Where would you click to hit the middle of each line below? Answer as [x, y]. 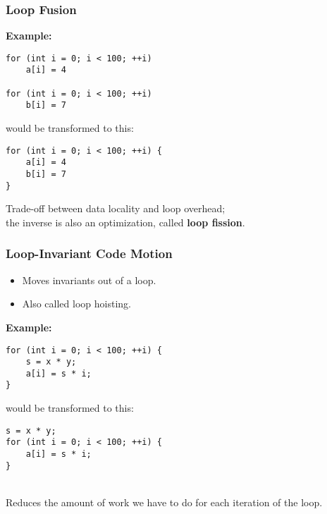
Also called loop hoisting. [76, 304]
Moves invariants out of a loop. [89, 280]
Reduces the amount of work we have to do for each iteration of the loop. [164, 502]
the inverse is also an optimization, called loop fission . [125, 222]
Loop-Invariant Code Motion [89, 253]
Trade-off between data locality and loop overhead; [116, 208]
